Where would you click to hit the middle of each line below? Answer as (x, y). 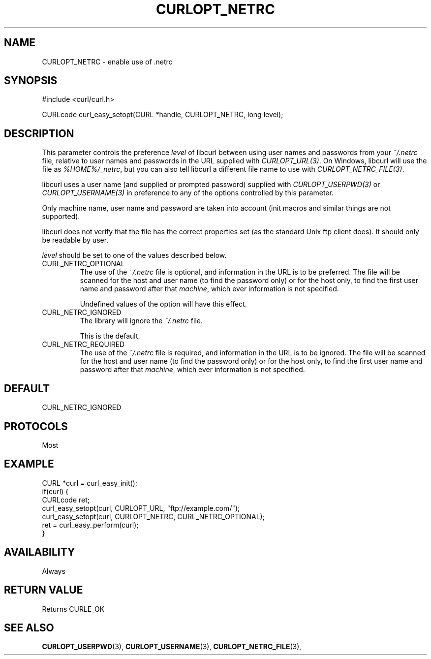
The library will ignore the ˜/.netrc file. (141, 321)
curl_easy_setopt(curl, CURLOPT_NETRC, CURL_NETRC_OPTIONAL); (153, 516)
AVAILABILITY (40, 552)
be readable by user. (75, 240)
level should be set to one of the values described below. (134, 255)
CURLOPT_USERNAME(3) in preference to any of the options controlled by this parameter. (188, 193)
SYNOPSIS (31, 81)
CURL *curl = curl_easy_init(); (90, 483)
